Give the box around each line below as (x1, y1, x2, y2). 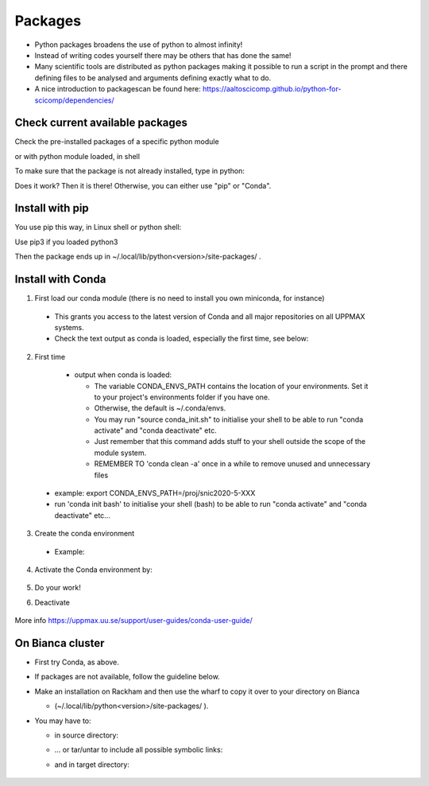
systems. (54, 322, 84, 332)
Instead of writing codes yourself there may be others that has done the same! (34, 50, 292, 60)
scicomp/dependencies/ (34, 95, 114, 105)
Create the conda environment (34, 529, 135, 539)
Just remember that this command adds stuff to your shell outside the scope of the (94, 437, 366, 446)
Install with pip (14, 201, 89, 215)
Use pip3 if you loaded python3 (14, 237, 118, 247)
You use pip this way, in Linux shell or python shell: (14, 223, 182, 232)
